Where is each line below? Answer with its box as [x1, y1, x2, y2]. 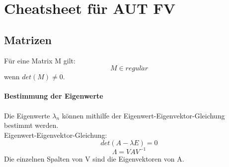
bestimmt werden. [4, 120, 59, 130]
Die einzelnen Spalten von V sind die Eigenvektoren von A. [4, 153, 184, 164]
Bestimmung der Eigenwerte [4, 91, 103, 101]
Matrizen [4, 32, 52, 47]
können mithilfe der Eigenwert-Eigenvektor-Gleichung [62, 110, 225, 120]
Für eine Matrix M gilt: [4, 55, 76, 65]
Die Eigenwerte [4, 110, 50, 120]
